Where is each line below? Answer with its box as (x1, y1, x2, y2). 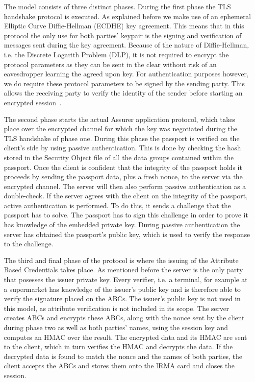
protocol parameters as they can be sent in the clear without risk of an (4, 59, 217, 69)
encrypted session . (4, 97, 62, 107)
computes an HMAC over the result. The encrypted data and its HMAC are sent (4, 332, 247, 342)
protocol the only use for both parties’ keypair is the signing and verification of (4, 30, 242, 40)
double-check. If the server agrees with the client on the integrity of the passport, (4, 191, 248, 201)
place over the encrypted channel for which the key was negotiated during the (4, 123, 237, 134)
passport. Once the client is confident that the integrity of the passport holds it (4, 162, 242, 172)
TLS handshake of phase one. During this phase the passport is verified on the (4, 133, 240, 143)
